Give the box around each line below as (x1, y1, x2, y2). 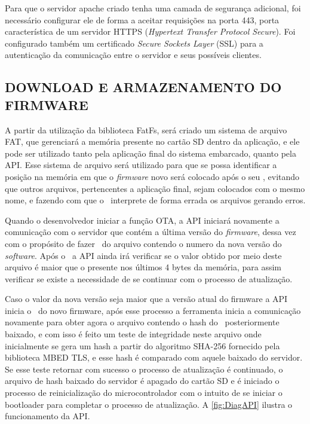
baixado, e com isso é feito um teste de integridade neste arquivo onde (5, 328, 262, 340)
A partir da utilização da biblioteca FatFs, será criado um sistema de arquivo (5, 123, 287, 136)
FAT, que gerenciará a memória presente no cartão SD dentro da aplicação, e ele (5, 135, 300, 148)
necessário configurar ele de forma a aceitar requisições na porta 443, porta (5, 13, 280, 26)
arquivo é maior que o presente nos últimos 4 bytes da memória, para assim (5, 261, 281, 273)
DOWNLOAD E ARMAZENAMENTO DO (5, 78, 282, 96)
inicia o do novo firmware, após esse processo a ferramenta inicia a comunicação (5, 304, 301, 316)
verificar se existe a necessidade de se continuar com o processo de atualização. (5, 272, 293, 285)
